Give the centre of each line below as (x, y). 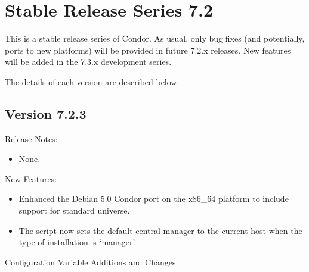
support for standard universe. (74, 210)
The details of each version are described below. (92, 81)
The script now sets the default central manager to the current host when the (160, 230)
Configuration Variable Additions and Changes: (92, 262)
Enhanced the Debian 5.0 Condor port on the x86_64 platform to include (154, 198)
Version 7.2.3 (46, 113)
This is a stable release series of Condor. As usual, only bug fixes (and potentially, (155, 38)
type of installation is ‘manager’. (78, 242)
